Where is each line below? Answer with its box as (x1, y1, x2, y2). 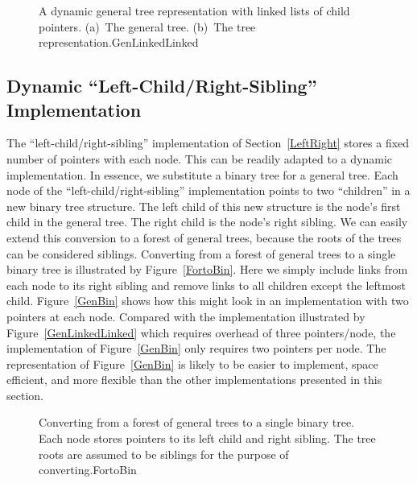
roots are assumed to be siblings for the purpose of (39, 445, 289, 462)
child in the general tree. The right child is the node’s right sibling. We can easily (6, 213, 408, 230)
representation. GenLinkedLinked (39, 34, 199, 51)
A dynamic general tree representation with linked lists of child (39, 2, 350, 19)
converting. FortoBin (39, 461, 137, 478)
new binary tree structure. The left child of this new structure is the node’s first (6, 197, 401, 214)
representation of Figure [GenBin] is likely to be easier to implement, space (6, 355, 378, 372)
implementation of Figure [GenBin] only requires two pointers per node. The (6, 340, 386, 357)
